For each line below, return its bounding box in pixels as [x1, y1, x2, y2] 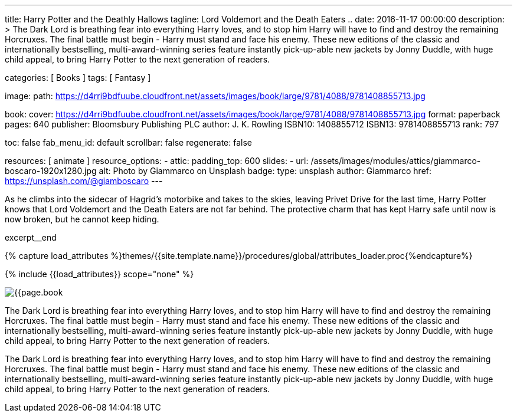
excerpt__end [5, 232, 57, 242]
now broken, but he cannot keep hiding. [5, 214, 159, 224]
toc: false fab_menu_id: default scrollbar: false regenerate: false [5, 137, 252, 147]
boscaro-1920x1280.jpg [5, 166, 97, 176]
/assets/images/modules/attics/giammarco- [310, 156, 481, 166]
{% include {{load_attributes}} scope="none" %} [5, 269, 194, 279]
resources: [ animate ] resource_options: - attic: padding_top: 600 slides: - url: [5, 156, 309, 166]
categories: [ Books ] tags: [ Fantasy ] [5, 73, 151, 83]
